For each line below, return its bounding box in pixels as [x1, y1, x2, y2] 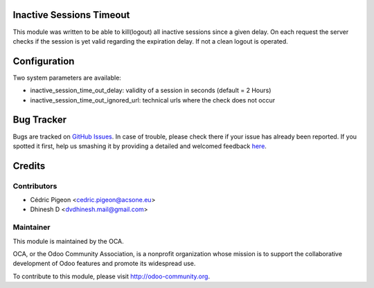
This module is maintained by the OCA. [12, 237, 124, 245]
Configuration [12, 55, 75, 67]
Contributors [12, 181, 57, 190]
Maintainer [12, 222, 51, 232]
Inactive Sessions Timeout [12, 9, 130, 21]
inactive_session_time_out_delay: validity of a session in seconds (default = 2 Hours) [30, 87, 271, 95]
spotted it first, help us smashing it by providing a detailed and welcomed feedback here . [12, 142, 267, 150]
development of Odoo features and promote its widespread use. [12, 260, 196, 268]
